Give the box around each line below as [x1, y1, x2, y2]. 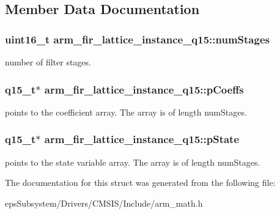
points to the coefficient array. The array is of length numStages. [5, 105, 247, 118]
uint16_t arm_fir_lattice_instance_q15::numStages [5, 31, 270, 46]
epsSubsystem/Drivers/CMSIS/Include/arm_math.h [5, 196, 203, 209]
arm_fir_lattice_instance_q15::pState [44, 131, 240, 147]
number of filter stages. [5, 56, 92, 68]
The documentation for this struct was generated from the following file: [5, 176, 276, 189]
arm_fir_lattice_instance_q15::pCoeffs [44, 81, 244, 97]
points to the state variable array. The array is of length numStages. [5, 155, 260, 168]
